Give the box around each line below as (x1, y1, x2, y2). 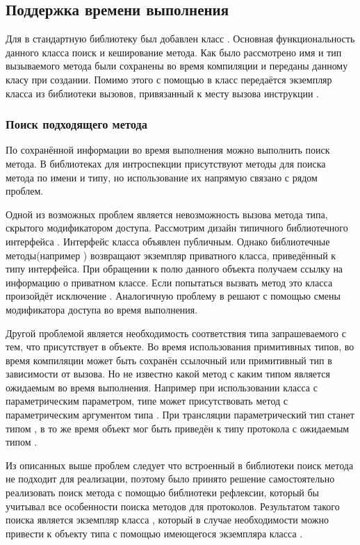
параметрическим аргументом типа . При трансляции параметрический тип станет (6, 407, 354, 422)
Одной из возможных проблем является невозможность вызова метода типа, (6, 206, 328, 221)
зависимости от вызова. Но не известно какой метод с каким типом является (6, 366, 330, 381)
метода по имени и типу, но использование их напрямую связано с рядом (6, 170, 318, 184)
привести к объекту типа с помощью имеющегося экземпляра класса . (6, 526, 303, 540)
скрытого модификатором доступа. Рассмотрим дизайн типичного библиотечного (6, 220, 348, 235)
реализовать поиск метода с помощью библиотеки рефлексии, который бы (6, 485, 320, 500)
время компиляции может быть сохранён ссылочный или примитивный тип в (6, 352, 332, 367)
